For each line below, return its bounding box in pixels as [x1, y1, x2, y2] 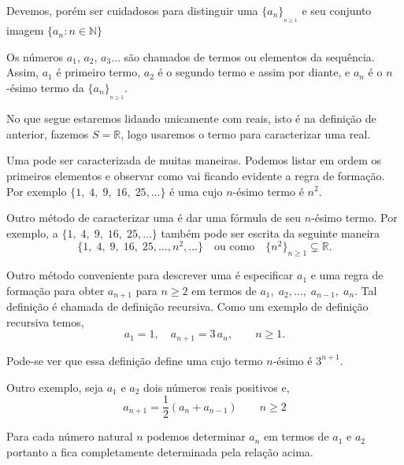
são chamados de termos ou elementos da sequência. [124, 48, 375, 65]
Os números [6, 48, 64, 65]
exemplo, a [6, 224, 58, 241]
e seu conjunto [302, 2, 372, 18]
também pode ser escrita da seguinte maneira [161, 224, 380, 241]
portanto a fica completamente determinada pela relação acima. [6, 443, 313, 459]
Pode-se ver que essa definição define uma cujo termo [6, 352, 263, 368]
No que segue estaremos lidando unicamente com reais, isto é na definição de [6, 110, 376, 127]
